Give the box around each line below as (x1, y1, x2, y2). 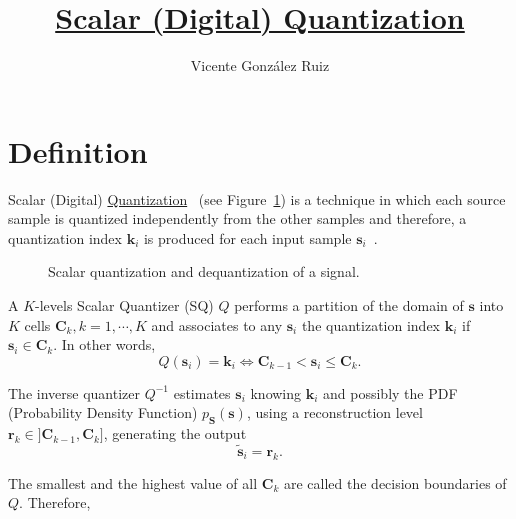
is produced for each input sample (143, 227, 352, 248)
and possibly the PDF (323, 382, 458, 403)
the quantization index (301, 314, 441, 335)
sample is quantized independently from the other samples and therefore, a (8, 208, 467, 229)
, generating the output (103, 423, 247, 444)
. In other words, (53, 334, 156, 355)
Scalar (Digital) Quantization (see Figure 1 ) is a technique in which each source (8, 188, 506, 209)
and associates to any (151, 314, 283, 335)
